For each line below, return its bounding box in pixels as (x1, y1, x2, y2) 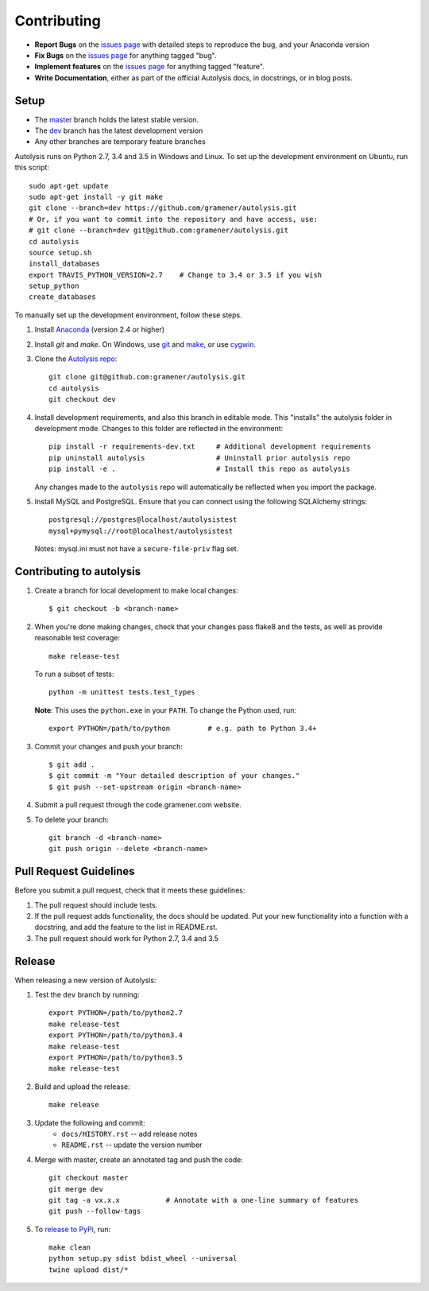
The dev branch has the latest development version (34, 126, 203, 135)
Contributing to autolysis (14, 565, 141, 578)
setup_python (29, 282, 79, 290)
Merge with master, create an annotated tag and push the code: (34, 1154, 244, 1165)
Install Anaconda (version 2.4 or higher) (34, 325, 165, 334)
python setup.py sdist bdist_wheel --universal (48, 1254, 238, 1263)
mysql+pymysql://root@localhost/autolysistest (48, 526, 234, 535)
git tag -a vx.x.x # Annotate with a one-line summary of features (48, 1196, 359, 1204)
